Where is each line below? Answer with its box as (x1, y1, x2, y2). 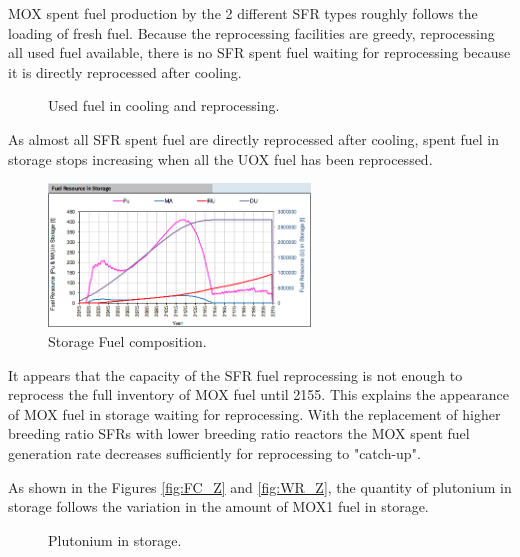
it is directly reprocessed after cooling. (8, 61, 242, 82)
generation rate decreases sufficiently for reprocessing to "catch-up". (8, 442, 421, 463)
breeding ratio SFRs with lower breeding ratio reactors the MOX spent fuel (8, 423, 470, 444)
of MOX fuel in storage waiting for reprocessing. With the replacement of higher (8, 403, 501, 424)
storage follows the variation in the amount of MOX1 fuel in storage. (8, 496, 429, 517)
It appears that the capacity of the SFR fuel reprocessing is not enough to (8, 364, 463, 385)
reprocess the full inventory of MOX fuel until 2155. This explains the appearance (8, 384, 509, 405)
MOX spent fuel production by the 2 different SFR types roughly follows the (8, 3, 478, 23)
